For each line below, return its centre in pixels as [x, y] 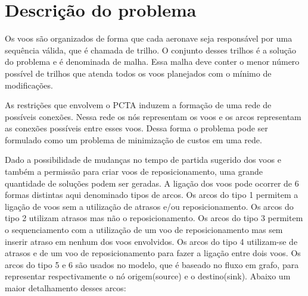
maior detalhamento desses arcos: [66, 288]
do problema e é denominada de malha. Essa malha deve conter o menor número [152, 62]
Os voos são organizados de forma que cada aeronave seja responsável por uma [149, 38]
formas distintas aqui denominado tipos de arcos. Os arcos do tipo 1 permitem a [152, 195]
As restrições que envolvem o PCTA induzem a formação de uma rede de [138, 105]
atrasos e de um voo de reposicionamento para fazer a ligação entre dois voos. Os [153, 253]
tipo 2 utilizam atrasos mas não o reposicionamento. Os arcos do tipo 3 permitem [154, 218]
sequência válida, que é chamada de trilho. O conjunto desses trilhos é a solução [150, 50]
